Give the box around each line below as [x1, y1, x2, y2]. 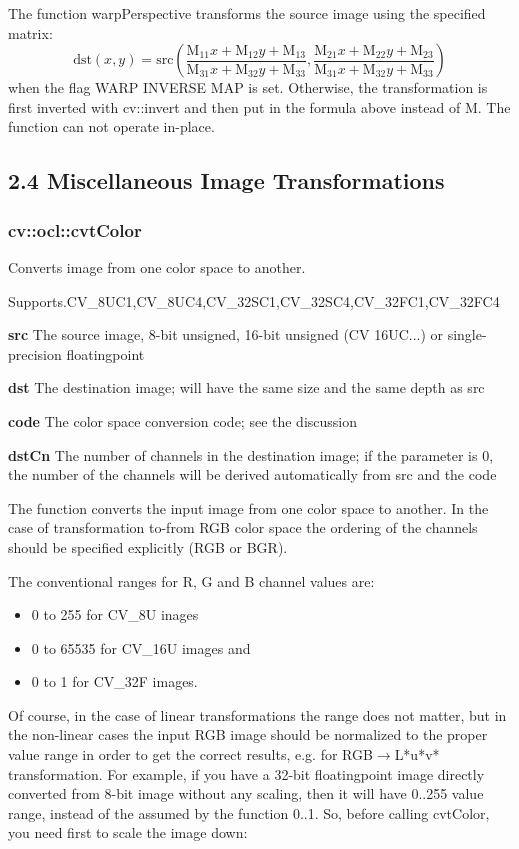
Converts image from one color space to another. [8, 256, 306, 277]
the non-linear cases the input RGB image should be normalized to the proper [8, 724, 488, 745]
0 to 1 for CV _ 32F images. [31, 671, 198, 692]
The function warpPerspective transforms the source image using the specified [8, 3, 486, 23]
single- [447, 324, 487, 345]
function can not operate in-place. [8, 116, 215, 137]
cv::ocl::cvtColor [8, 217, 142, 242]
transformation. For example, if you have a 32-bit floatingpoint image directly [8, 763, 485, 784]
